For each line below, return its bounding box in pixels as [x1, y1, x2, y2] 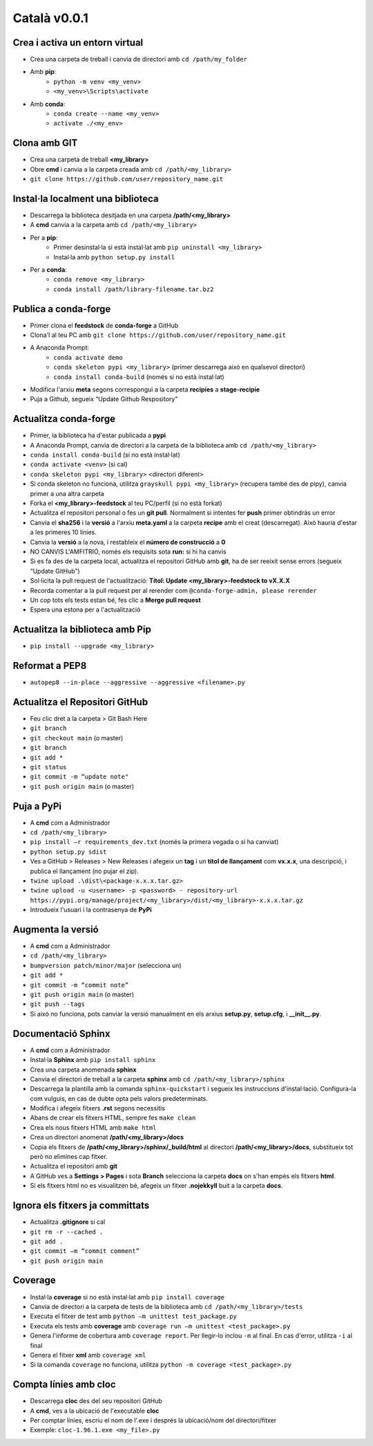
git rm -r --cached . [30, 1228, 104, 1236]
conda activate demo [53, 354, 124, 361]
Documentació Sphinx [12, 1027, 111, 1039]
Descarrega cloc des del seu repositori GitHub [30, 1397, 162, 1405]
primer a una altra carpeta [30, 489, 104, 497]
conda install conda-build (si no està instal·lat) [30, 450, 181, 459]
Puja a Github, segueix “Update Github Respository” [30, 395, 178, 403]
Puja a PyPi [12, 800, 62, 812]
